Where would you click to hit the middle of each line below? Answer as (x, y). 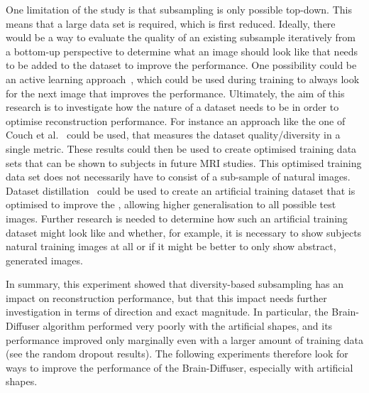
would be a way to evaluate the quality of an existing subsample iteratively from (181, 37)
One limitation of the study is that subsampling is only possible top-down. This (179, 9)
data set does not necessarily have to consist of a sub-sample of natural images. (178, 177)
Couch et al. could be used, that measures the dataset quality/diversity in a (173, 135)
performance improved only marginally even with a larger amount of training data (184, 339)
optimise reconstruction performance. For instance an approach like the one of (176, 120)
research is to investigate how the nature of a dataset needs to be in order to (172, 107)
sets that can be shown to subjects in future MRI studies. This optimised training (184, 162)
